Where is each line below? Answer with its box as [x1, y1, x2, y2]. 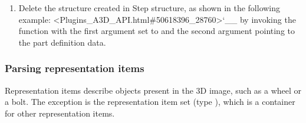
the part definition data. [18, 36, 106, 48]
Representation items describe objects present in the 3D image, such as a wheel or [5, 84, 302, 96]
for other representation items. [5, 107, 115, 119]
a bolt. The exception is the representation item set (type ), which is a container [5, 95, 295, 108]
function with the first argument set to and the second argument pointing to [18, 25, 295, 37]
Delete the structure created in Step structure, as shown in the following [18, 2, 281, 13]
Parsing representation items [5, 61, 144, 76]
